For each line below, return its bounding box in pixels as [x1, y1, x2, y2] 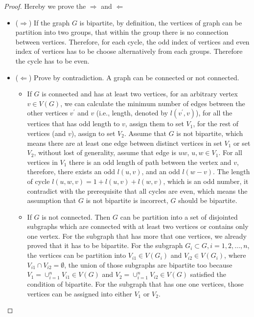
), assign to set [71, 128, 115, 138]
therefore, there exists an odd [27, 166, 115, 177]
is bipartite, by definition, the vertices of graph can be [79, 17, 242, 27]
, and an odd [141, 166, 180, 177]
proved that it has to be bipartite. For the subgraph [27, 240, 183, 250]
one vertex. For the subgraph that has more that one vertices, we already [27, 230, 247, 241]
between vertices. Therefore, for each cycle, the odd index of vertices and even [15, 36, 250, 46]
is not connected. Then [42, 211, 111, 222]
